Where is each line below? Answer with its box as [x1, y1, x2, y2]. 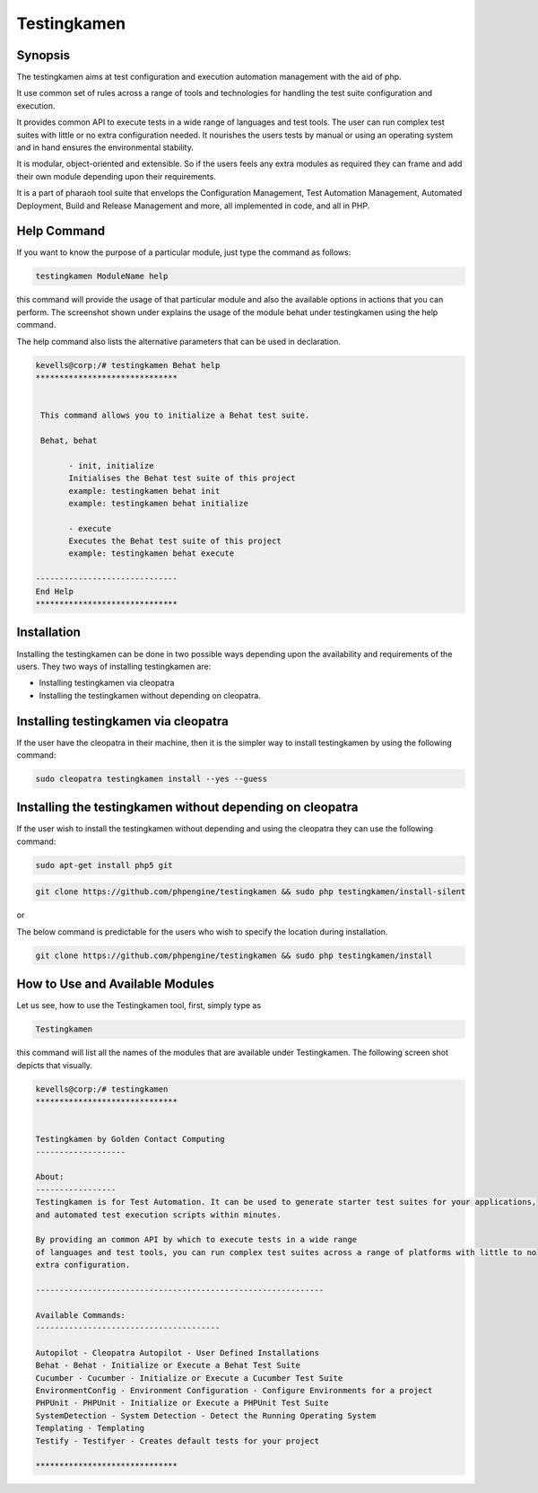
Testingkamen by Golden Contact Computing [35, 1134, 225, 1145]
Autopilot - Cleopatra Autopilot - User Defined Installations [35, 1348, 320, 1357]
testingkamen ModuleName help [35, 271, 169, 282]
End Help [35, 586, 74, 596]
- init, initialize [68, 461, 154, 470]
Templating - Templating [35, 1423, 145, 1434]
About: [35, 1172, 65, 1182]
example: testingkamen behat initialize [68, 498, 248, 508]
